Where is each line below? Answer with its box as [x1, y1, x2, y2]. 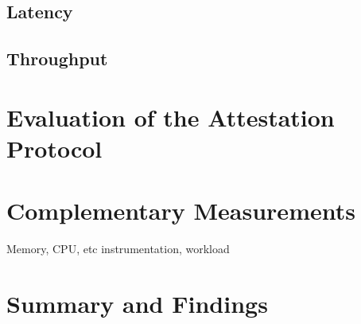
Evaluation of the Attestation [6, 100, 335, 133]
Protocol [6, 131, 103, 164]
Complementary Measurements [6, 194, 355, 227]
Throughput [6, 46, 108, 71]
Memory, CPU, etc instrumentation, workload [6, 240, 230, 257]
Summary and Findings [6, 287, 268, 320]
